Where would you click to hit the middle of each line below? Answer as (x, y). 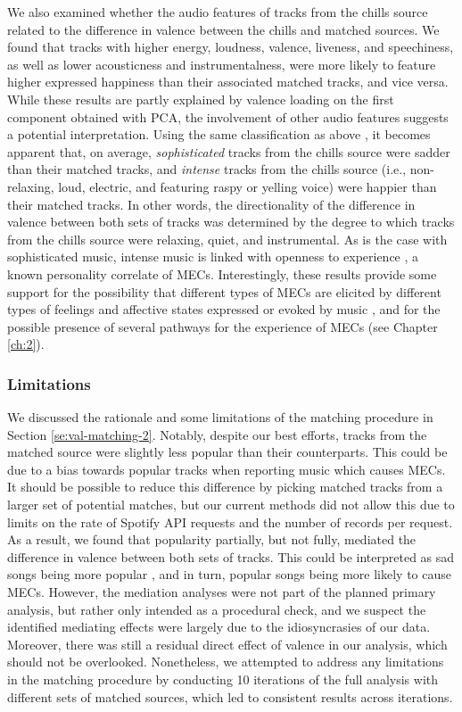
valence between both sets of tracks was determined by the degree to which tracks (231, 222)
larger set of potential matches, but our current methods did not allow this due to (231, 505)
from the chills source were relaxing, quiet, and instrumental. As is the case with (227, 239)
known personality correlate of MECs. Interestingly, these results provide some (222, 273)
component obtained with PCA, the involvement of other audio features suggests (228, 116)
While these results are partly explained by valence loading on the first (201, 99)
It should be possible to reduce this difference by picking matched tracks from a (225, 487)
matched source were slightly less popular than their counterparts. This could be (227, 452)
